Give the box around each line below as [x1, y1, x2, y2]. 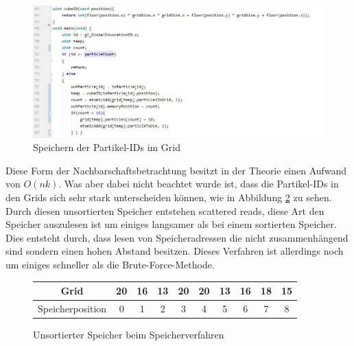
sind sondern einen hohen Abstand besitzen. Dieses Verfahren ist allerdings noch [5, 244, 344, 258]
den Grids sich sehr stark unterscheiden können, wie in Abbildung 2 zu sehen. [5, 189, 332, 204]
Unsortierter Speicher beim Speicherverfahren [33, 327, 224, 341]
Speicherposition [38, 301, 107, 315]
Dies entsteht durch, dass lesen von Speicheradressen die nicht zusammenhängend [5, 230, 349, 244]
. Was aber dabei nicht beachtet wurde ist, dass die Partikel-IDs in [58, 176, 339, 191]
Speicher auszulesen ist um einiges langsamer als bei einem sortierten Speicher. [5, 217, 337, 231]
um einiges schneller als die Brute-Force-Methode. [5, 257, 215, 271]
